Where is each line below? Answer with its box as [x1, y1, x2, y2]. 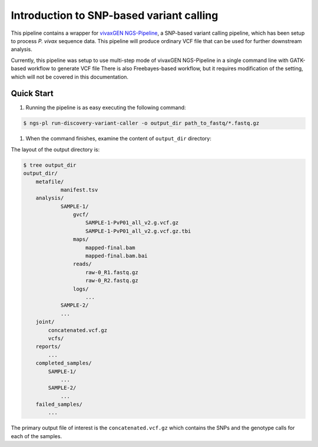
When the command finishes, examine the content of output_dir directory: [25, 135, 211, 142]
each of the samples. [11, 432, 62, 439]
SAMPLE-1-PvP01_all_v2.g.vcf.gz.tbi [85, 228, 191, 234]
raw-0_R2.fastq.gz [85, 277, 138, 284]
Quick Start [11, 88, 54, 98]
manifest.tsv [60, 186, 98, 193]
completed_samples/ [35, 360, 92, 367]
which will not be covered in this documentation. [11, 73, 129, 80]
